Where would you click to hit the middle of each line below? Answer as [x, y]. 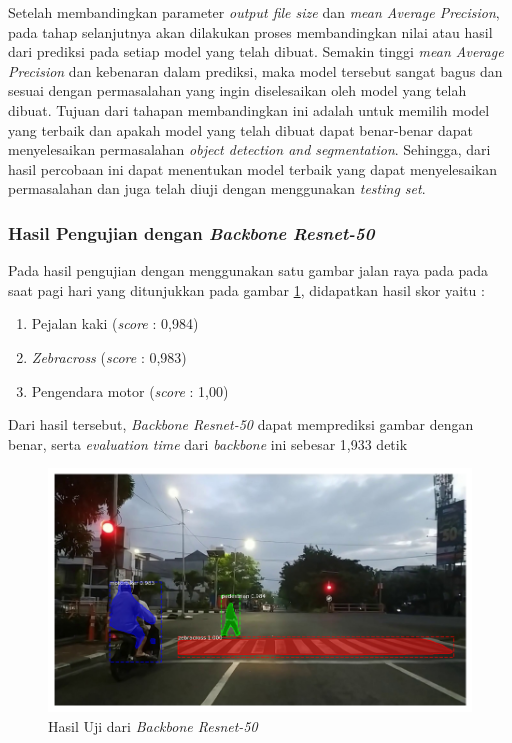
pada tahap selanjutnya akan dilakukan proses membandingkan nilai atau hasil [250, 31]
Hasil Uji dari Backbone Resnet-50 [153, 725]
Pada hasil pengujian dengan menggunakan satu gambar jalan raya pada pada [248, 270]
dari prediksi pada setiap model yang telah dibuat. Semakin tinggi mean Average [256, 51]
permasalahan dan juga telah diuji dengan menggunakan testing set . [217, 188]
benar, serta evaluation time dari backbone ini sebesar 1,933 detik [208, 443]
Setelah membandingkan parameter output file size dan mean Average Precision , [254, 12]
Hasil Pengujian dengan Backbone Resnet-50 [191, 232]
